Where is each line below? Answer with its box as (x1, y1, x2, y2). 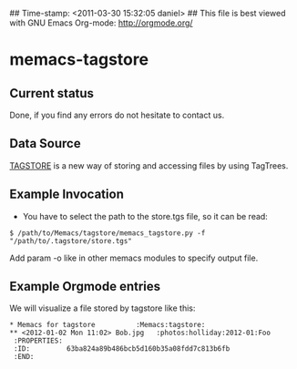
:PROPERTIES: (13, 336, 64, 345)
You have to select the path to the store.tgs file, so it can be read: (22, 210, 269, 221)
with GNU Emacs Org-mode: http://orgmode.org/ (9, 17, 193, 28)
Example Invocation (9, 187, 125, 202)
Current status (9, 86, 94, 101)
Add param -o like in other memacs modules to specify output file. (9, 252, 259, 263)
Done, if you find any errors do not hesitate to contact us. (9, 109, 225, 120)
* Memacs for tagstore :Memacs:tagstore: (9, 321, 206, 330)
